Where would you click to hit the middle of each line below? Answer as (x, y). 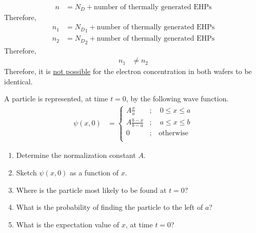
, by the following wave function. (177, 98)
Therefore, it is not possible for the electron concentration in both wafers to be (128, 71)
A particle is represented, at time (56, 98)
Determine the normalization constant (76, 155)
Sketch (26, 172)
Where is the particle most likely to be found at (91, 190)
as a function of (94, 172)
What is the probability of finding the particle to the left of (110, 207)
